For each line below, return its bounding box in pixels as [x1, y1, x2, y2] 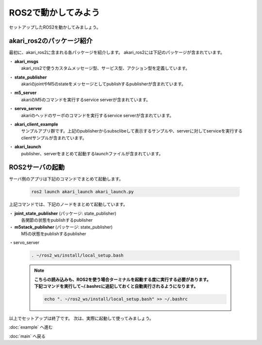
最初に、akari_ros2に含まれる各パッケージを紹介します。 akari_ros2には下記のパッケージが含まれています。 [9, 49, 225, 55]
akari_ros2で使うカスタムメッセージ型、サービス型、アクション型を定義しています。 [21, 66, 190, 71]
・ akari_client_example [9, 121, 58, 127]
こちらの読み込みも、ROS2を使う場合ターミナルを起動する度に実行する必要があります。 [34, 277, 211, 282]
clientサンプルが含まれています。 [21, 135, 87, 141]
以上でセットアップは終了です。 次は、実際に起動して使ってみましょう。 [9, 315, 154, 321]
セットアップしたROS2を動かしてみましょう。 [9, 24, 101, 30]
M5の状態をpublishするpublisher [21, 230, 87, 236]
